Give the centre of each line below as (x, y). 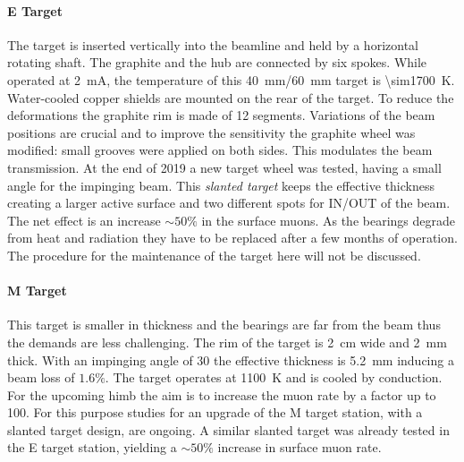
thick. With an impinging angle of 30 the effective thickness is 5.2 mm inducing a (231, 359)
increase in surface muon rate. (299, 447)
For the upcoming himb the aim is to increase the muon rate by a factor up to (222, 394)
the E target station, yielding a (92, 447)
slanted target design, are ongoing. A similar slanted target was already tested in (228, 429)
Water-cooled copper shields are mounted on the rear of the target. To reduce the (231, 97)
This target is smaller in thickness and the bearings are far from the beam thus (224, 325)
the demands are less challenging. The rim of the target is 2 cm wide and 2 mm (227, 342)
